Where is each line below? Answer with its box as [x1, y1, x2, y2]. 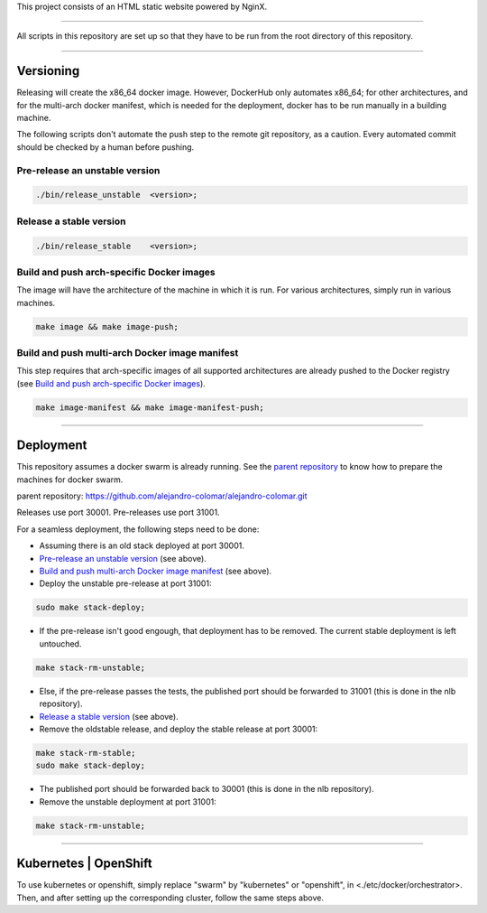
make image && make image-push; [35, 321, 179, 331]
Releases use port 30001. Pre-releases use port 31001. [16, 507, 220, 518]
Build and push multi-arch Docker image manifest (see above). [39, 565, 272, 576]
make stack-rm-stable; [35, 748, 136, 758]
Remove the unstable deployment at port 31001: [39, 796, 216, 807]
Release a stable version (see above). [39, 711, 179, 722]
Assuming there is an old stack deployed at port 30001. [39, 540, 245, 551]
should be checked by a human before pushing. [16, 141, 195, 153]
